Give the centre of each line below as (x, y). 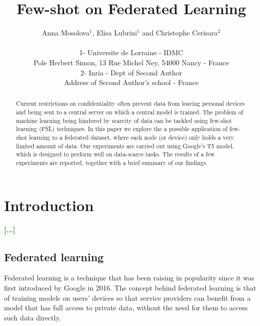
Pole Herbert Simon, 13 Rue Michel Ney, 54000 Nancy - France (131, 62)
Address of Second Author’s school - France (131, 82)
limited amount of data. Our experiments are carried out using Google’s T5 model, (125, 146)
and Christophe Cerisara (180, 33)
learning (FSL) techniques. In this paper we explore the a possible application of (122, 129)
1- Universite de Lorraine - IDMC (131, 52)
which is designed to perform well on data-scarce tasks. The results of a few (115, 154)
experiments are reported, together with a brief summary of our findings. (112, 163)
